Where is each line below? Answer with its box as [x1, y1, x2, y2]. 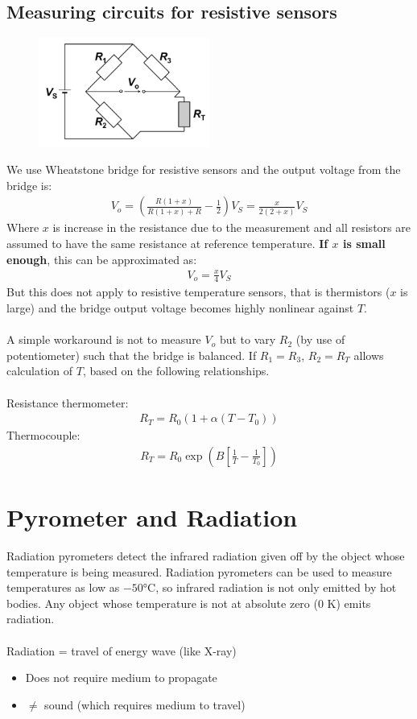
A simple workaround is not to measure [6, 331, 201, 348]
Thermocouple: [6, 427, 81, 444]
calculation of [6, 362, 73, 379]
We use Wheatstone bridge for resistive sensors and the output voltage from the [6, 161, 401, 178]
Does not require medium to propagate [25, 669, 217, 686]
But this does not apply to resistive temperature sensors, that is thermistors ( [6, 283, 390, 300]
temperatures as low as [6, 579, 120, 596]
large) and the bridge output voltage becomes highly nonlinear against [6, 300, 354, 316]
